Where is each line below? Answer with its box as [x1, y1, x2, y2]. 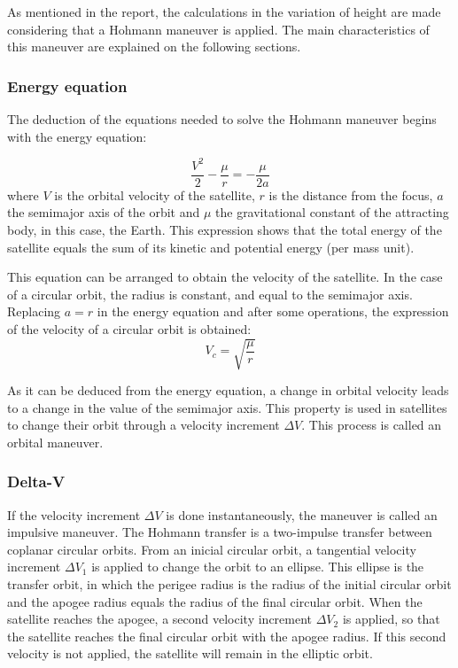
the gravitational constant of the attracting [215, 203, 449, 221]
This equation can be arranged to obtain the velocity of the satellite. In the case [7, 268, 443, 286]
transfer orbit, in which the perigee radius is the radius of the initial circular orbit [7, 575, 452, 594]
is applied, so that [342, 610, 440, 628]
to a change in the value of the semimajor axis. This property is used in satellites [7, 398, 447, 416]
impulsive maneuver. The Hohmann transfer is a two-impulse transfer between [7, 523, 432, 541]
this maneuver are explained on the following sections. [7, 37, 301, 56]
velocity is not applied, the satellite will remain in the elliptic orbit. [7, 644, 373, 663]
